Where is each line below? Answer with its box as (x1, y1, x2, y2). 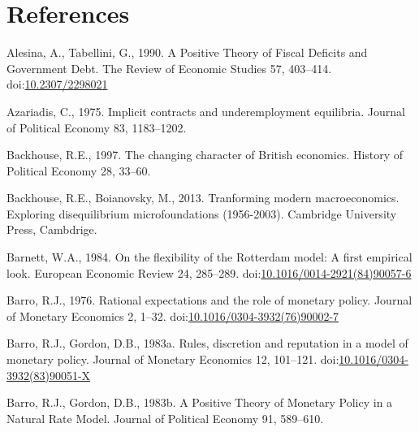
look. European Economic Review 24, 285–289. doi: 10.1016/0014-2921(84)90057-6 (6, 264, 412, 281)
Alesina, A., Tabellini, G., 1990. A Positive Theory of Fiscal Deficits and (6, 44, 368, 61)
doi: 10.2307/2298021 (6, 76, 108, 93)
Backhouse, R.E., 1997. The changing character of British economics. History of (6, 146, 404, 163)
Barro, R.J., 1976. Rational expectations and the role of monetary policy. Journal (6, 292, 413, 309)
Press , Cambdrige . (6, 221, 97, 238)
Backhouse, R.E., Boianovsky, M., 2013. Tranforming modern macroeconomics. (6, 189, 400, 206)
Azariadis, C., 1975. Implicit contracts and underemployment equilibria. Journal (6, 102, 405, 119)
